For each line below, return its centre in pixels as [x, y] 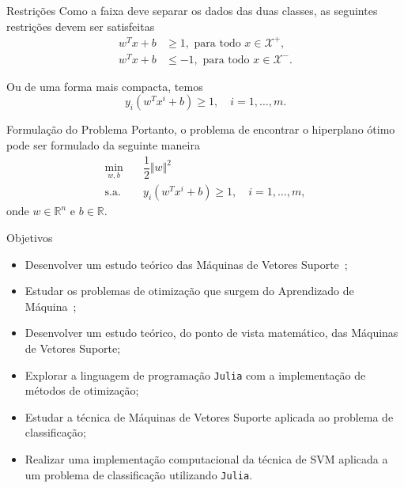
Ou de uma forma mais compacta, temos [105, 86]
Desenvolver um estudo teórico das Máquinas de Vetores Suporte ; [186, 264]
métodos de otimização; [82, 390]
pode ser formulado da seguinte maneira [103, 145]
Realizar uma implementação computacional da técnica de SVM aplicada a [206, 458]
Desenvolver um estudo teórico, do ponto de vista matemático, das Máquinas [211, 333]
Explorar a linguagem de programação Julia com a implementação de [195, 375]
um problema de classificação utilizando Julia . [139, 474]
